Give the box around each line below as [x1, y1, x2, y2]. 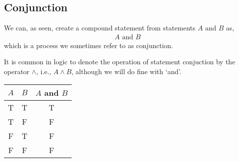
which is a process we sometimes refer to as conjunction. [4, 40, 173, 50]
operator [4, 66, 29, 77]
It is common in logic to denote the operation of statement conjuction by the [4, 56, 236, 67]
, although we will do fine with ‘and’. [71, 66, 182, 77]
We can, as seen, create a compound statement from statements [4, 23, 196, 33]
